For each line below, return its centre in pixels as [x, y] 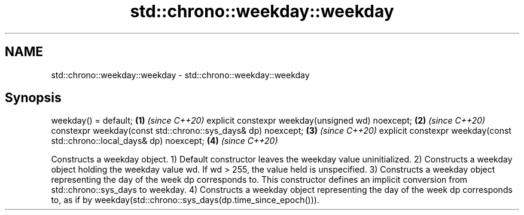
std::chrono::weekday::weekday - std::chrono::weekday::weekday [180, 75]
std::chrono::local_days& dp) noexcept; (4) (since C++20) [164, 141]
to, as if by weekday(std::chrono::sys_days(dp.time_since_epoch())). [185, 200]
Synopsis [33, 98]
